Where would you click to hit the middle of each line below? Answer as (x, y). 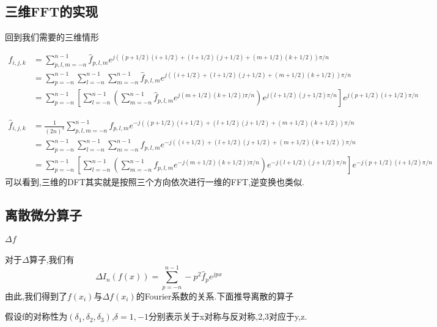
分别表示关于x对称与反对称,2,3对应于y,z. (228, 316)
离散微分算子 (43, 215)
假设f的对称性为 (36, 316)
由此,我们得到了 (36, 296)
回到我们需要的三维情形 (52, 37)
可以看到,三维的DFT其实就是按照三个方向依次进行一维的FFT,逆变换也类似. (155, 182)
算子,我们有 (52, 259)
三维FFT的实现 (52, 11)
